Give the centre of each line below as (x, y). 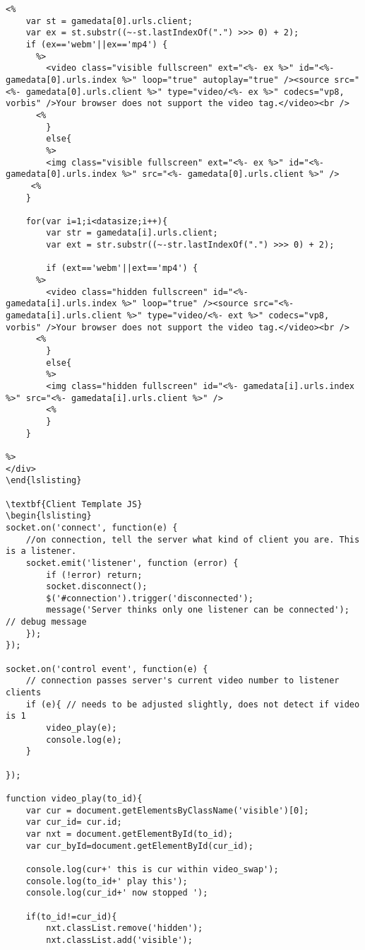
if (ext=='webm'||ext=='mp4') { (122, 268)
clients (24, 693)
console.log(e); (84, 740)
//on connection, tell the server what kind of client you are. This (193, 539)
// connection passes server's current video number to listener (182, 681)
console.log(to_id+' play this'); (107, 881)
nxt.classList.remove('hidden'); (125, 928)
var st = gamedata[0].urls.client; (109, 21)
